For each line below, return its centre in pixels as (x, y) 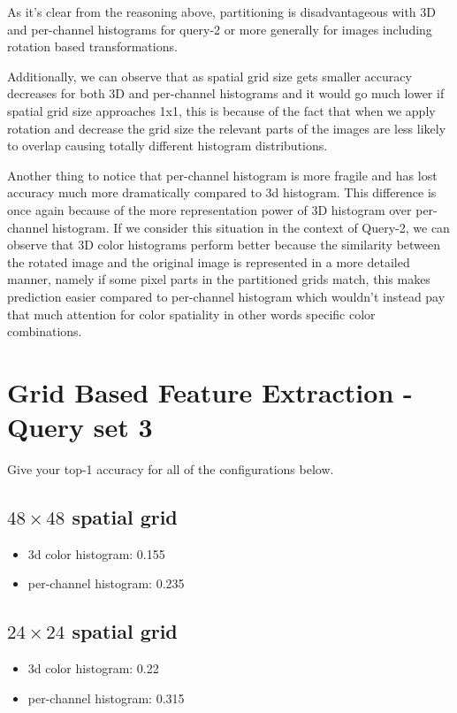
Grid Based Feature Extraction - (210, 391)
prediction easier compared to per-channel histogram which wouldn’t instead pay (226, 296)
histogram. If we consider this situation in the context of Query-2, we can (251, 227)
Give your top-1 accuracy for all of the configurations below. (171, 469)
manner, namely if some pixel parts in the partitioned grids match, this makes (219, 279)
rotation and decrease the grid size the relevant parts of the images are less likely (227, 128)
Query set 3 (80, 427)
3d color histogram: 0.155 (96, 553)
